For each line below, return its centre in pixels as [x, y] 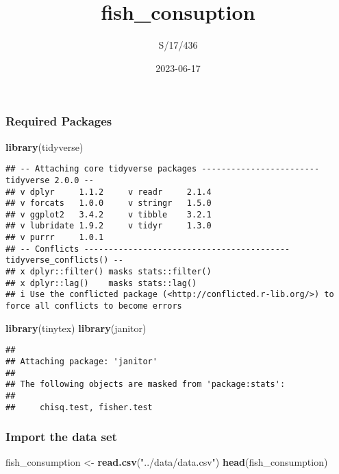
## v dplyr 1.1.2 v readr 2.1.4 [109, 192]
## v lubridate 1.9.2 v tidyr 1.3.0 [109, 226]
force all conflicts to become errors [94, 306]
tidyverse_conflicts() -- [64, 260]
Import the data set [61, 437]
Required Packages [59, 121]
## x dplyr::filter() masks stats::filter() [109, 272]
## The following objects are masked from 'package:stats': [146, 384]
